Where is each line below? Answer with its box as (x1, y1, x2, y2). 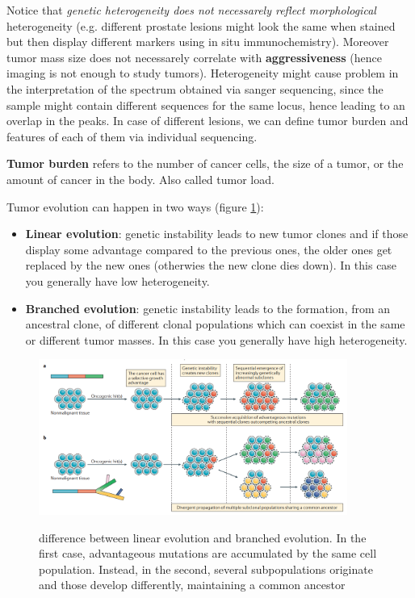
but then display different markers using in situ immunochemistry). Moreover (6, 33, 389, 50)
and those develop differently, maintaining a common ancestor (39, 576, 346, 593)
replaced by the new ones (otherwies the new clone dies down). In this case (25, 257, 397, 274)
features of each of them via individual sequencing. (6, 128, 258, 144)
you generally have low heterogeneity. (25, 272, 210, 289)
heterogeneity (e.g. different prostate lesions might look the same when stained (6, 17, 396, 34)
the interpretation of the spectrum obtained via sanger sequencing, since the (6, 80, 384, 97)
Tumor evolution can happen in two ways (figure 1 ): (6, 198, 264, 215)
